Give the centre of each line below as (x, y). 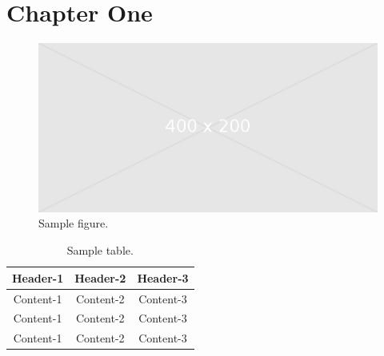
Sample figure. (74, 223)
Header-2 (100, 277)
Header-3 (163, 277)
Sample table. (100, 250)
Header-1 (38, 277)
